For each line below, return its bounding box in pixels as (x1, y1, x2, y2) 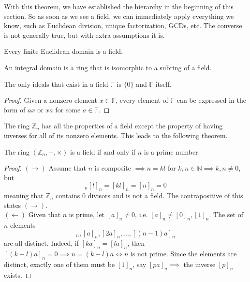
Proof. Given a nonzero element (4, 95, 97, 105)
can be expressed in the (176, 95, 246, 105)
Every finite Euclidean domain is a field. (4, 46, 123, 56)
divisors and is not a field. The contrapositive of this (88, 190, 243, 201)
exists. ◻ (4, 269, 31, 280)
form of (4, 104, 26, 114)
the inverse (183, 259, 216, 269)
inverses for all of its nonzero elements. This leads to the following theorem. (4, 130, 228, 140)
